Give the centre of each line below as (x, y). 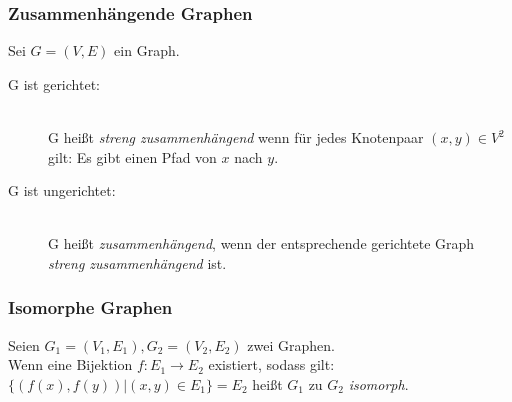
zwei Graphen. (291, 344)
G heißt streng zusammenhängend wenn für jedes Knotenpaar (236, 137)
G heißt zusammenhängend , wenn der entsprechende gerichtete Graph (261, 243)
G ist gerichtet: (54, 83)
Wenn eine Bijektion (70, 364)
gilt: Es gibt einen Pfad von (132, 156)
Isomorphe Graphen (90, 307)
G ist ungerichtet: (62, 190)
